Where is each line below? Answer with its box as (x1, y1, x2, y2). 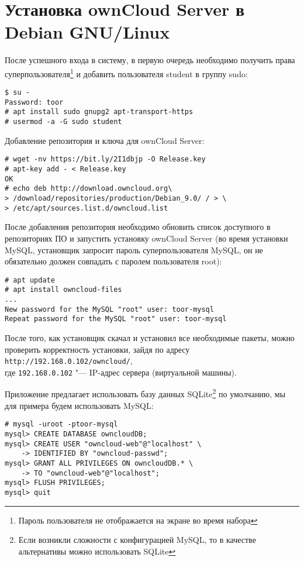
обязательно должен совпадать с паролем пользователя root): (5, 255, 222, 267)
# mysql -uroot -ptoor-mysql (5, 420, 118, 429)
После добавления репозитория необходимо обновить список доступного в (5, 221, 271, 233)
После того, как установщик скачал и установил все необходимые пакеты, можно (5, 331, 295, 343)
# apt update (5, 276, 55, 284)
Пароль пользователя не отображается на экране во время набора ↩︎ (18, 514, 258, 526)
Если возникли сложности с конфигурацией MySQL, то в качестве (18, 534, 256, 546)
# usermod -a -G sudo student (5, 118, 122, 126)
